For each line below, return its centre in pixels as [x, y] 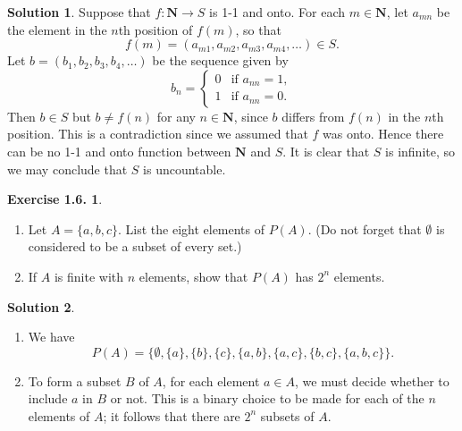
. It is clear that [326, 151]
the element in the [57, 29]
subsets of [287, 415]
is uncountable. [185, 169]
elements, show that [193, 276]
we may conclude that [67, 169]
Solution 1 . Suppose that [79, 12]
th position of [155, 29]
